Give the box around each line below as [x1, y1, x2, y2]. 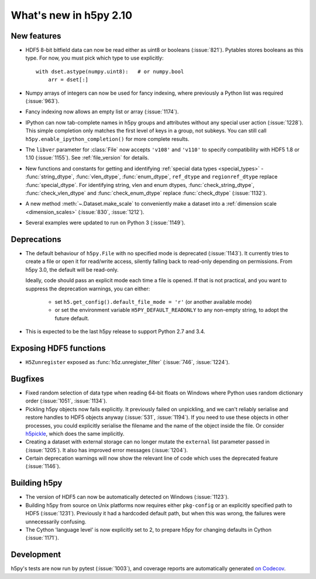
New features [11, 31, 61, 41]
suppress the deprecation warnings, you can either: [25, 285, 150, 292]
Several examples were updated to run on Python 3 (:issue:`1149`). [25, 219, 186, 226]
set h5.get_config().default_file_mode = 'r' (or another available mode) [54, 298, 252, 305]
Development [11, 550, 61, 560]
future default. [54, 314, 90, 321]
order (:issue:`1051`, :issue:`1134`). [25, 397, 108, 404]
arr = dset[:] [47, 77, 89, 83]
